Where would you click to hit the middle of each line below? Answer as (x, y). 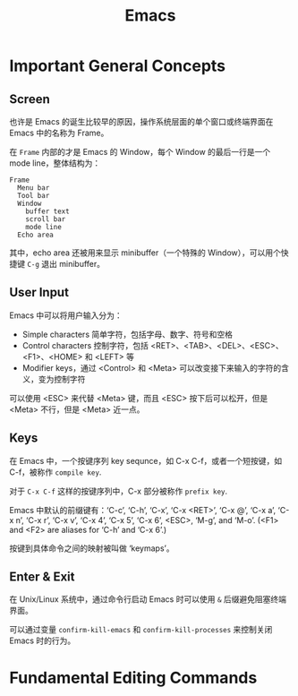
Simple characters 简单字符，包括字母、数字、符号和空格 (127, 334)
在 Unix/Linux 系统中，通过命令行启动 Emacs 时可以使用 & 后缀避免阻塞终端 (148, 599)
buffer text (47, 211)
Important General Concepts (118, 66)
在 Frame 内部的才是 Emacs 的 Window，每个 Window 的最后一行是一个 (140, 152)
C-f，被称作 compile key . (55, 472)
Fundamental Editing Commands (133, 678)
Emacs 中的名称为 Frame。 (59, 133)
